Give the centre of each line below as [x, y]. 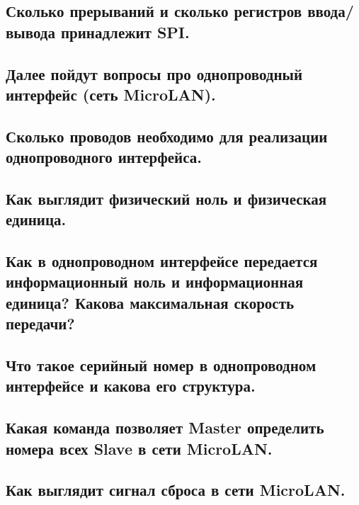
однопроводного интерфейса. [104, 157]
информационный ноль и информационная [155, 282]
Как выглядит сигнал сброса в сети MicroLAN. [176, 490]
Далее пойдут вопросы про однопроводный [154, 73]
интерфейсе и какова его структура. [131, 386]
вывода [30, 32]
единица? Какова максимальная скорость [150, 302]
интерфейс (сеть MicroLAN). [111, 94]
